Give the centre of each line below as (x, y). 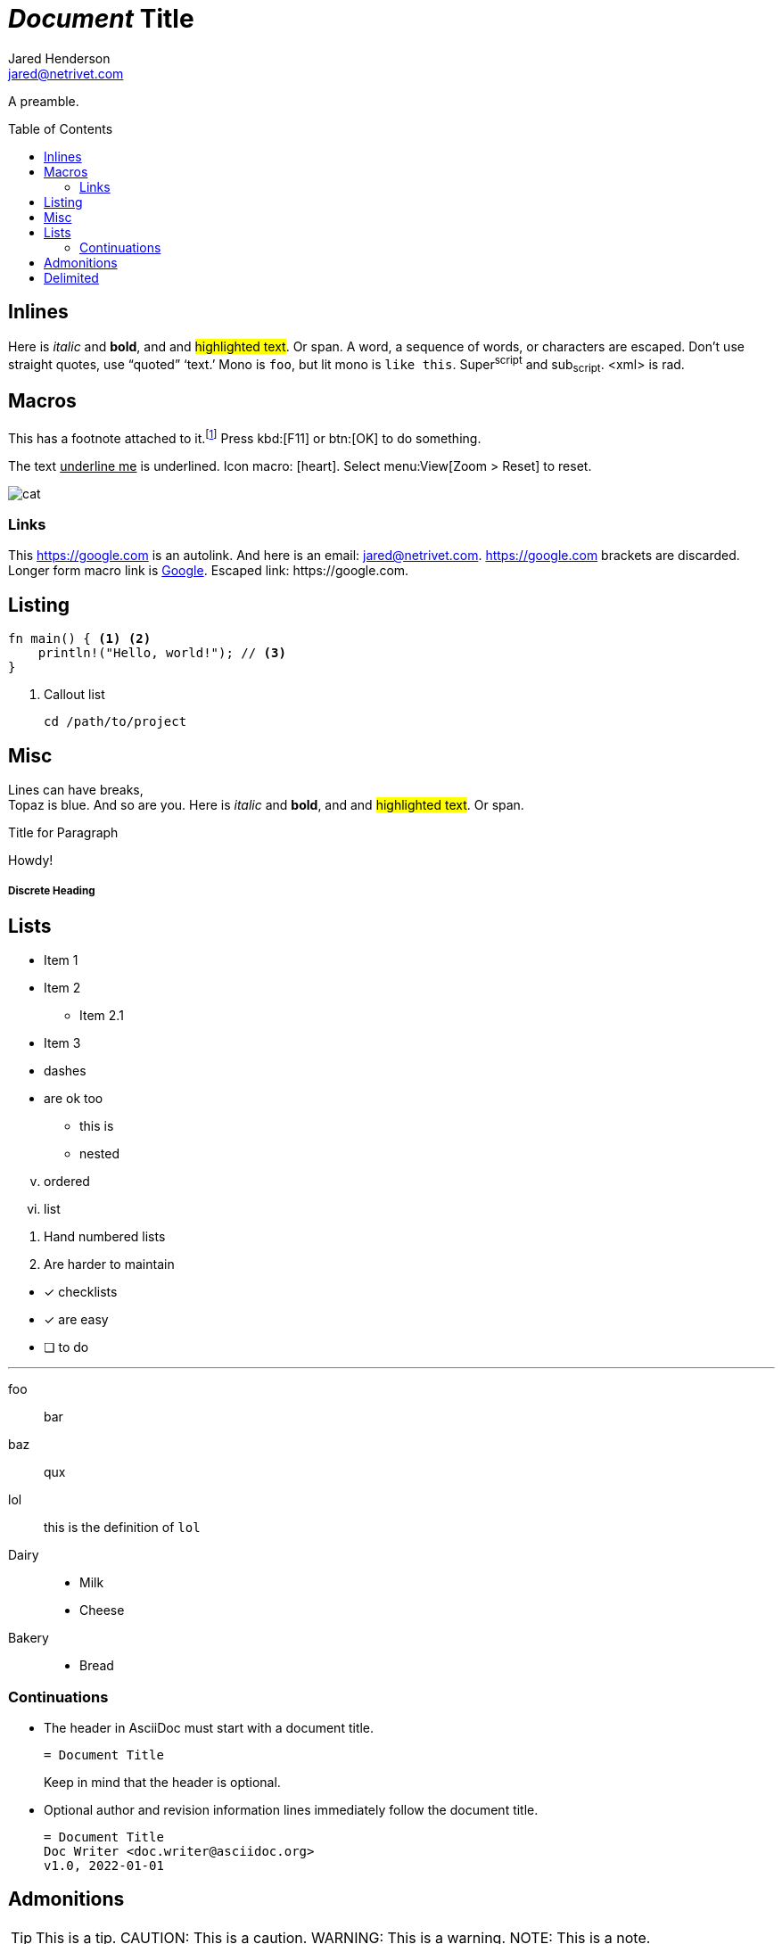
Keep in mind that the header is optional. (162, 1782)
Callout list (74, 695)
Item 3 (62, 1043)
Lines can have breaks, (76, 789)
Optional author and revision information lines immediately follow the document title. (291, 1809)
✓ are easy (76, 1320)
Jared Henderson (59, 58)
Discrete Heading (52, 891)
